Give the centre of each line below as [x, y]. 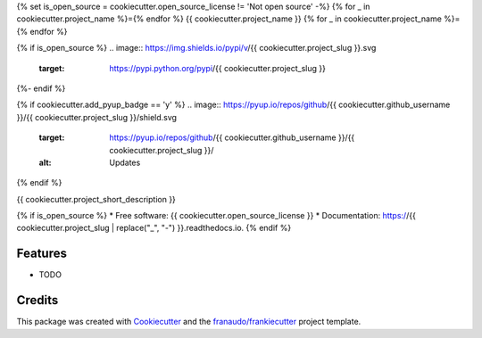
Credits [37, 300]
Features [42, 254]
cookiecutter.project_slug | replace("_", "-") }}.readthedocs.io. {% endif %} [154, 228]
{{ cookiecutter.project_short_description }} [96, 199]
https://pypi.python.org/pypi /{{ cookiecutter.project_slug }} [217, 68]
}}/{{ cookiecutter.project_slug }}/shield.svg [97, 117]
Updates [125, 162]
